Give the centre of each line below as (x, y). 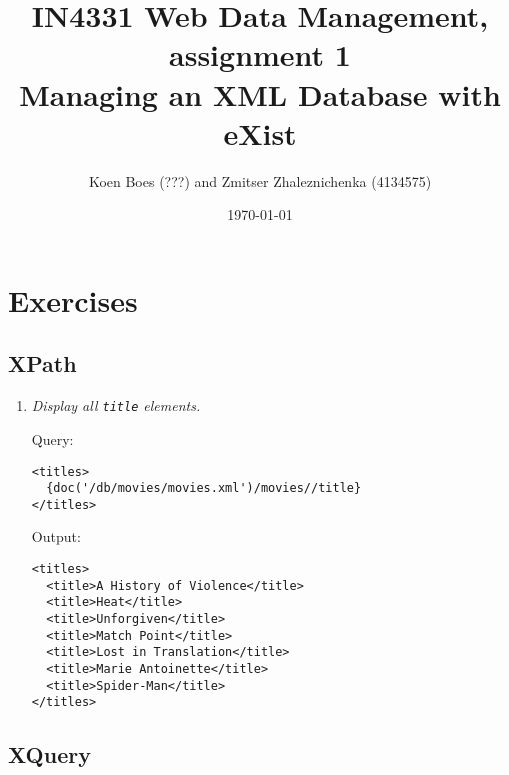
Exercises (73, 299)
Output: (56, 536)
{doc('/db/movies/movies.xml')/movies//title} (204, 488)
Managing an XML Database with (260, 93)
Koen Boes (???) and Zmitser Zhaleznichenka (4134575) (260, 180)
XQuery (49, 754)
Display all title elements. (116, 405)
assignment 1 (260, 54)
